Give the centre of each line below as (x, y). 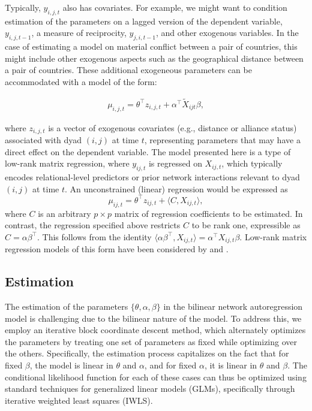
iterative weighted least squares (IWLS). (79, 400)
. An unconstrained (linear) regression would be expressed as (176, 188)
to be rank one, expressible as (246, 225)
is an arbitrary (64, 213)
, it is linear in (231, 365)
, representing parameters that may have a (222, 140)
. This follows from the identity (94, 236)
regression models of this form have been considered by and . (117, 249)
